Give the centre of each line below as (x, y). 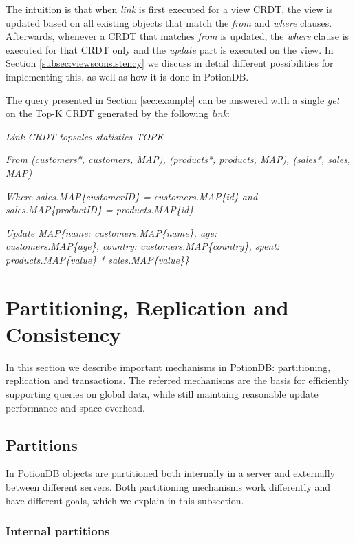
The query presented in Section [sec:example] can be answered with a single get (173, 99)
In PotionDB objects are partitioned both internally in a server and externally (170, 473)
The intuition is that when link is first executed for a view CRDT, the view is (169, 9)
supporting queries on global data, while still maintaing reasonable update (162, 394)
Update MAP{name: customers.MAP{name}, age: (111, 232)
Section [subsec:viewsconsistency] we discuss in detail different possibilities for (170, 63)
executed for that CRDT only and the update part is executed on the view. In (170, 49)
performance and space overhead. (75, 407)
